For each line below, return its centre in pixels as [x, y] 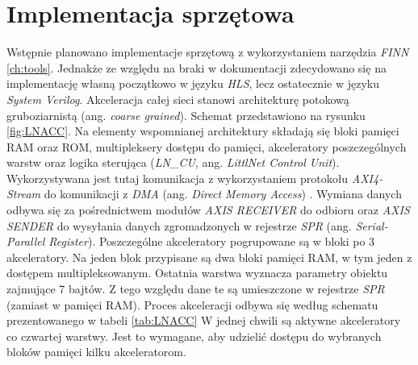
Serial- [372, 225]
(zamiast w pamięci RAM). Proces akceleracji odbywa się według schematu [192, 304]
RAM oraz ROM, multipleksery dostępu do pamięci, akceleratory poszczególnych [207, 146]
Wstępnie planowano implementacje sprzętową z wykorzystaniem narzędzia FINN [208, 52]
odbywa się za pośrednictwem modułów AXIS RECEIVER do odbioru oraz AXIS [208, 210]
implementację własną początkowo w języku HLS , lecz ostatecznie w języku [193, 83]
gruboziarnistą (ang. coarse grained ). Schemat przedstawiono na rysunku [186, 115]
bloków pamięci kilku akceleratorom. [96, 352]
